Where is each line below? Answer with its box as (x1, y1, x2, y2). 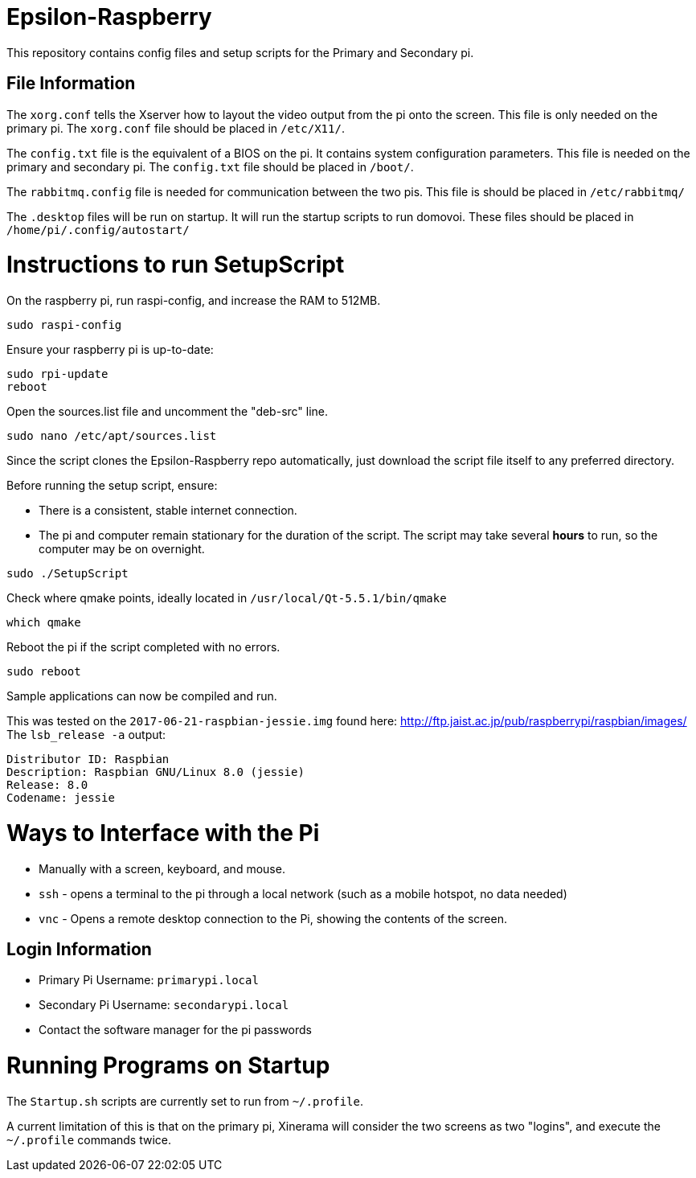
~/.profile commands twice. (6, 1132, 172, 1147)
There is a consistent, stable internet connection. (39, 503, 297, 518)
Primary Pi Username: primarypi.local (39, 973, 259, 987)
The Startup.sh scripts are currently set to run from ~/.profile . (6, 1094, 364, 1108)
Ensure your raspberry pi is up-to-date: (6, 343, 214, 357)
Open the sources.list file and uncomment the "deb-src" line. (6, 404, 329, 419)
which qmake (6, 616, 81, 630)
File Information (6, 73, 136, 94)
